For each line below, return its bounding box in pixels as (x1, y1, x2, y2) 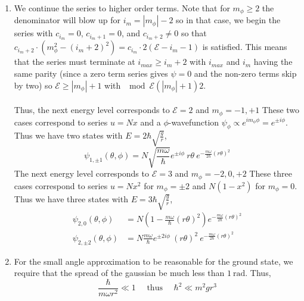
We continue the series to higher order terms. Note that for (14, 2, 230, 14)
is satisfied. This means (202, 40, 287, 53)
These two (262, 104, 300, 116)
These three (249, 167, 292, 180)
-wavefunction (168, 115, 219, 128)
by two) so (14, 79, 52, 91)
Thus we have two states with (14, 129, 123, 142)
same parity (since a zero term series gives (14, 67, 168, 79)
